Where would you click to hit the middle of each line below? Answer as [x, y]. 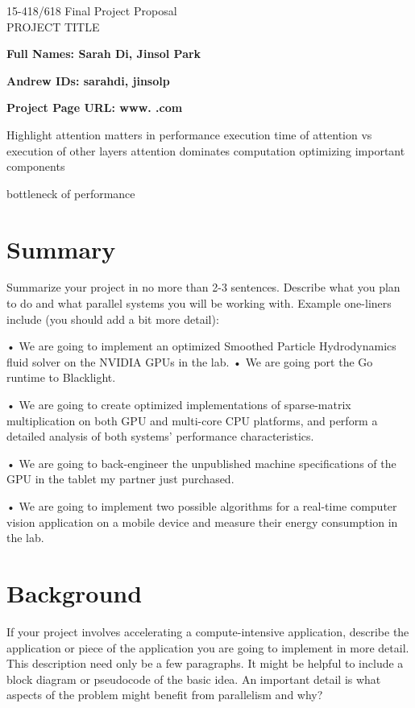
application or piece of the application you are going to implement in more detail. [208, 647]
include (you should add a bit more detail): [113, 319]
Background [75, 592]
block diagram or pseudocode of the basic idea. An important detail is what [194, 679]
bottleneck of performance [71, 193]
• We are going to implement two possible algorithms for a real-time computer [202, 506]
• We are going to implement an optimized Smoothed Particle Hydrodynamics [201, 346]
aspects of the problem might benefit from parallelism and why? [165, 695]
